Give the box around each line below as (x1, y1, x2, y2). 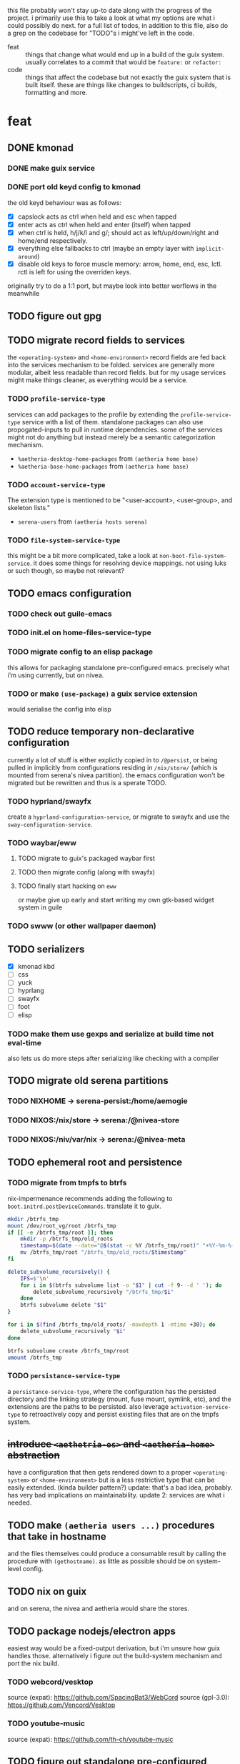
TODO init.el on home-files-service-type (7, 628, 151, 638)
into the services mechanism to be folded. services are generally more (7, 361, 215, 369)
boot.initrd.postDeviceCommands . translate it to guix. (7, 1202, 162, 1210)
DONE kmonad (7, 141, 74, 154)
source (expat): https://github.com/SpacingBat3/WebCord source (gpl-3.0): (7, 1693, 230, 1702)
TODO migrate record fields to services (7, 334, 186, 346)
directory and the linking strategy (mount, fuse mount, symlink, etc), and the (7, 1395, 231, 1403)
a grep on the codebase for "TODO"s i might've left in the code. (7, 29, 195, 37)
